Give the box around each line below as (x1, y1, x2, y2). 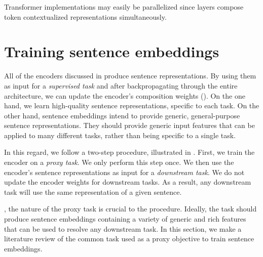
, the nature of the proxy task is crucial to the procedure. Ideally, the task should (4, 203, 257, 214)
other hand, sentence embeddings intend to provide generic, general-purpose (4, 110, 240, 120)
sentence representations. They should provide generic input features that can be (4, 120, 255, 131)
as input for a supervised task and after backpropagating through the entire (4, 80, 238, 91)
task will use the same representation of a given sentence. (4, 186, 182, 197)
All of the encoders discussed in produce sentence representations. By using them (4, 70, 256, 81)
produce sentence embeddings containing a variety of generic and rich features (4, 213, 246, 224)
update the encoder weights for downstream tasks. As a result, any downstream (4, 177, 251, 187)
